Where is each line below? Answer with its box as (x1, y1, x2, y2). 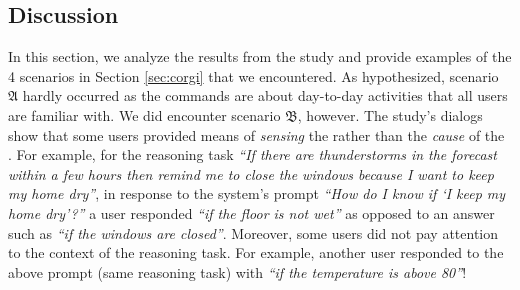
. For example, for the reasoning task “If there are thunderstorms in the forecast (8, 144, 497, 165)
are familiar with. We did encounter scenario (8, 104, 281, 125)
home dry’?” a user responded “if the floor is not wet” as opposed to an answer (8, 202, 495, 223)
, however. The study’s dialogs (297, 104, 483, 125)
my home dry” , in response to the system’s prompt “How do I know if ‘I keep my (8, 183, 506, 204)
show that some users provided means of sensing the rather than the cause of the (8, 124, 505, 145)
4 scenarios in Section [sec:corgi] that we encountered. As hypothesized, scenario (8, 65, 499, 86)
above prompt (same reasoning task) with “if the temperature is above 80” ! (8, 261, 467, 282)
